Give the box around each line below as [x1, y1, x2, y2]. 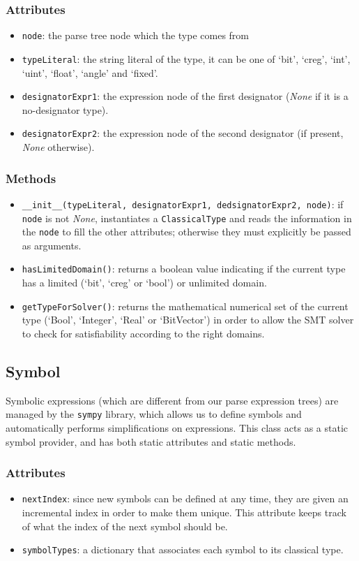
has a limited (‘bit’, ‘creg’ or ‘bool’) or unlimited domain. [22, 275, 267, 290]
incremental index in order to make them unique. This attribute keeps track [22, 505, 346, 520]
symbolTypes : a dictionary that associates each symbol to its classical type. [22, 542, 344, 557]
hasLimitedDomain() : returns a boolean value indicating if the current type [22, 261, 346, 276]
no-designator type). [22, 102, 109, 117]
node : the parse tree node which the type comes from [22, 28, 249, 43]
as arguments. [22, 238, 82, 252]
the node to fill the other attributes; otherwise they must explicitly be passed [22, 224, 351, 239]
